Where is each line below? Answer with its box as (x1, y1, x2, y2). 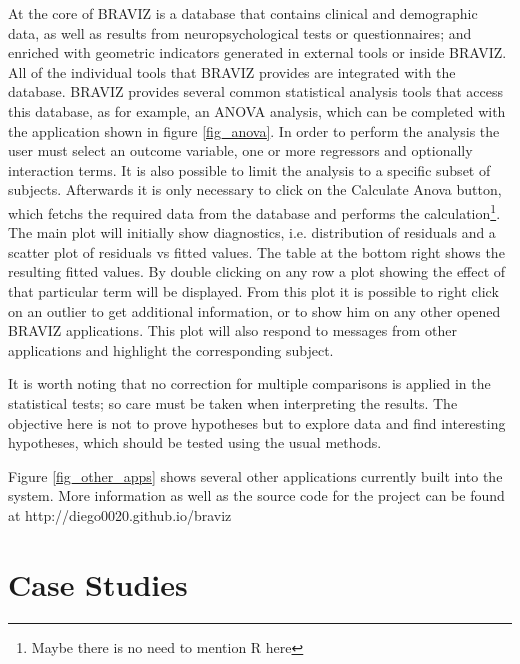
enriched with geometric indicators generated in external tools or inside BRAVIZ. (8, 42, 507, 63)
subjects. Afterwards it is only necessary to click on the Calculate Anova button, (8, 179, 502, 200)
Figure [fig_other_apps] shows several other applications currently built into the (8, 465, 503, 486)
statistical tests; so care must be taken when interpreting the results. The (8, 392, 458, 413)
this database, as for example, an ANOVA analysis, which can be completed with (8, 100, 506, 121)
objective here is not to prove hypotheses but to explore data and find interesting (8, 412, 506, 433)
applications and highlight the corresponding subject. (8, 339, 334, 360)
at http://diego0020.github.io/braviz (8, 504, 232, 525)
